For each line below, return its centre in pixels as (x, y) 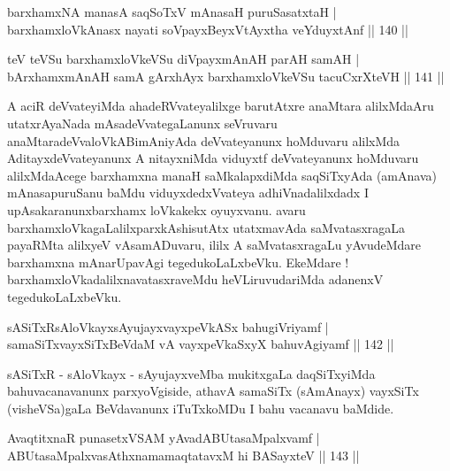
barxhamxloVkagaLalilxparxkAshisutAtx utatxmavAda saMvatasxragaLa (206, 227)
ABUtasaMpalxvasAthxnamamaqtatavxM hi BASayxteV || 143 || (183, 456)
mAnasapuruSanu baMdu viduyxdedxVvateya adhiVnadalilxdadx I (188, 193)
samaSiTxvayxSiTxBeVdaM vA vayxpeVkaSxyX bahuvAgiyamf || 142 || (201, 344)
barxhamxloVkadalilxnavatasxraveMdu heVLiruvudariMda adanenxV (195, 279)
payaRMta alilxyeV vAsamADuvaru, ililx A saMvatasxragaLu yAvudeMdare (214, 245)
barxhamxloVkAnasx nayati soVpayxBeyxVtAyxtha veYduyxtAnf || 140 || (208, 29)
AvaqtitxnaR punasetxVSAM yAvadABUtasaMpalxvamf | (164, 438)
